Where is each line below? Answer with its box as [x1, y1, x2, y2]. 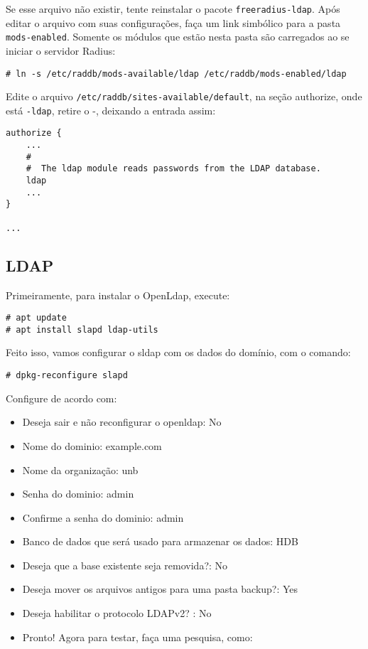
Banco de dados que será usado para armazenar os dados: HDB [22, 534, 298, 549]
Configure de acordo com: [6, 390, 117, 405]
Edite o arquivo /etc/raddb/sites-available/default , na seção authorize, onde [6, 89, 362, 104]
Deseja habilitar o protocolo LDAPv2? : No [22, 606, 212, 621]
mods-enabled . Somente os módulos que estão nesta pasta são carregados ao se [6, 29, 350, 44]
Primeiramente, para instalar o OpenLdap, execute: [6, 287, 230, 302]
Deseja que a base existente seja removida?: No [22, 557, 228, 572]
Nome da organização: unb [22, 462, 139, 477]
